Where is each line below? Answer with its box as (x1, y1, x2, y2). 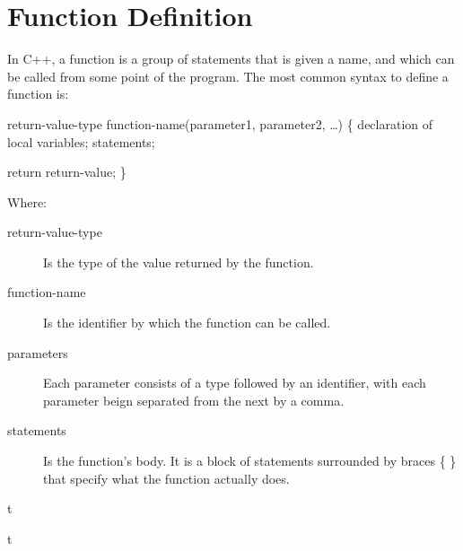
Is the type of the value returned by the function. (43, 252, 314, 271)
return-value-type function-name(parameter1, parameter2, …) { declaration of (7, 114, 433, 133)
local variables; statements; (7, 132, 155, 151)
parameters (7, 343, 68, 362)
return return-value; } (7, 162, 127, 181)
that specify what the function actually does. (43, 468, 290, 487)
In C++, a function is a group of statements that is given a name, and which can (7, 49, 455, 68)
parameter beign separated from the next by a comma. (43, 390, 345, 409)
